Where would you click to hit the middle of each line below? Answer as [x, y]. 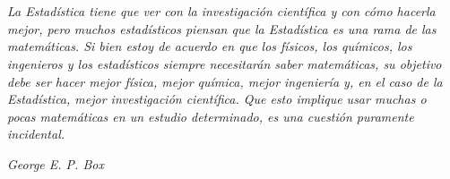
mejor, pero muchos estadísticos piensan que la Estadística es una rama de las [222, 28]
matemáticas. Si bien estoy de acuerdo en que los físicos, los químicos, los [210, 46]
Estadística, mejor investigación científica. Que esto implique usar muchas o [217, 99]
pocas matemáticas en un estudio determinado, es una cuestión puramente [211, 116]
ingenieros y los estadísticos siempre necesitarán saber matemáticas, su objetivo [225, 63]
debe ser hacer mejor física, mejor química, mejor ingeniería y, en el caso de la [225, 81]
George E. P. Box [56, 163]
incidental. [36, 134]
